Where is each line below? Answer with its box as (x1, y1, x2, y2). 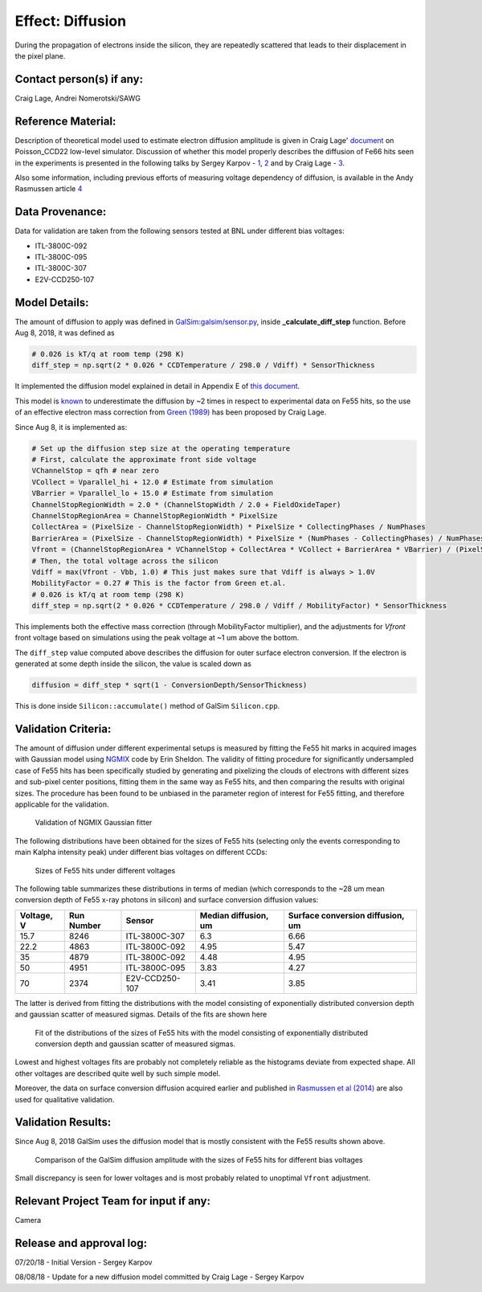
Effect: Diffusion (14, 12, 127, 30)
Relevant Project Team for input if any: (14, 1194, 210, 1208)
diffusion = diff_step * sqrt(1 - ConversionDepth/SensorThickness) (31, 681, 308, 690)
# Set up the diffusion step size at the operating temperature (31, 444, 291, 453)
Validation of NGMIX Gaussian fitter (35, 818, 153, 828)
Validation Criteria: (14, 722, 112, 735)
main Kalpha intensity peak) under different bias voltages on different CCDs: (14, 848, 268, 857)
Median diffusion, (199, 910, 269, 921)
